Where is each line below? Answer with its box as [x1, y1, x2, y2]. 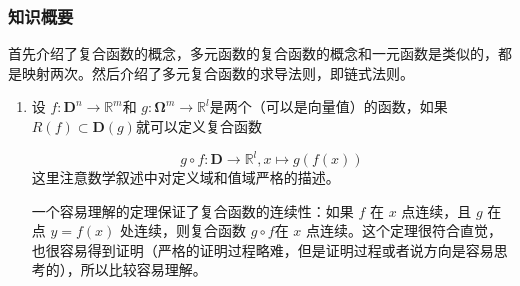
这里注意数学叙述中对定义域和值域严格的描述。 [31, 167, 340, 188]
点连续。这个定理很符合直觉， [306, 220, 503, 241]
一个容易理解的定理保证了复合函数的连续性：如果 [31, 200, 354, 221]
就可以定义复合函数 [135, 116, 262, 136]
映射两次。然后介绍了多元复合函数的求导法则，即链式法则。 [21, 62, 414, 83]
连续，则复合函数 [134, 220, 247, 241]
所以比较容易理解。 [80, 259, 207, 280]
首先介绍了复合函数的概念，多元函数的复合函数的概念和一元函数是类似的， [8, 43, 498, 64]
